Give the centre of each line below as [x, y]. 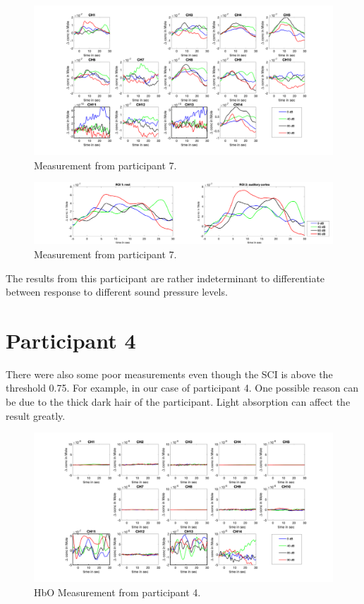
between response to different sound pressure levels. [117, 292]
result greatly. [36, 415]
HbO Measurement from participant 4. [117, 592]
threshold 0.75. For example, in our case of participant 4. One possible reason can [182, 388]
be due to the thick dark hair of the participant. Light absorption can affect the [178, 402]
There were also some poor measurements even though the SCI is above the [169, 374]
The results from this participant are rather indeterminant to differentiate [165, 278]
